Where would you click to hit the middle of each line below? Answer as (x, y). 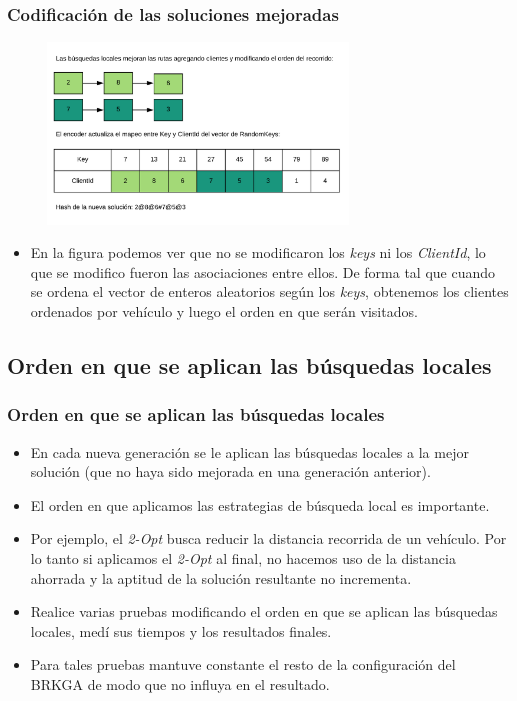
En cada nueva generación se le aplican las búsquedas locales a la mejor (249, 451)
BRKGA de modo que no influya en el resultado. (180, 684)
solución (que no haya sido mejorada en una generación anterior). (230, 471)
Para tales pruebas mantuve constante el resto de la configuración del (243, 664)
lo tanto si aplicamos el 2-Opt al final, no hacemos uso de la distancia (243, 558)
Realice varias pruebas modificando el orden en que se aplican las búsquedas (264, 611)
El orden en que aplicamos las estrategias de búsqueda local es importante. (260, 504)
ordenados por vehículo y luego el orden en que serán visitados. (224, 311)
